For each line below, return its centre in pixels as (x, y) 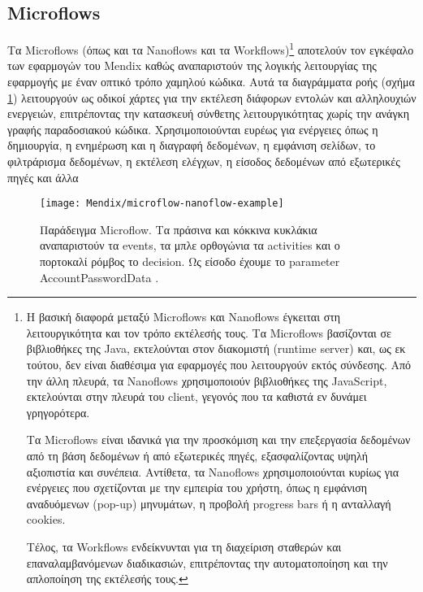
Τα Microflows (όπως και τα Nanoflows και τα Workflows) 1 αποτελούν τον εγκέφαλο (211, 48)
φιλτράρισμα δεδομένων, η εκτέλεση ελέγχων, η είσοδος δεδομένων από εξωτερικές (204, 161)
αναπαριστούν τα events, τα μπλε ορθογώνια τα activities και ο (190, 245)
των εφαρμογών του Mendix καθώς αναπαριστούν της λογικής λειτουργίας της (192, 65)
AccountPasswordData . (99, 277)
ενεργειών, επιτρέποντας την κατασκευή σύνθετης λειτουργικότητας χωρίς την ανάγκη (209, 113)
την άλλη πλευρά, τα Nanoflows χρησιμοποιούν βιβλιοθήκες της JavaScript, (207, 380)
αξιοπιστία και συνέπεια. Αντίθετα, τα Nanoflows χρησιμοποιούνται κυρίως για (213, 471)
